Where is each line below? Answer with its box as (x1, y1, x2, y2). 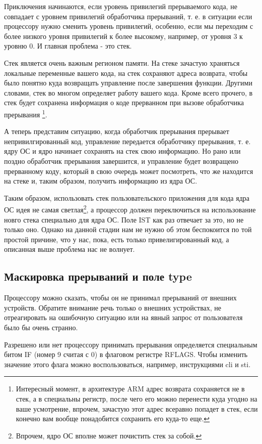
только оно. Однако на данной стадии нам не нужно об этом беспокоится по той (4, 224, 252, 235)
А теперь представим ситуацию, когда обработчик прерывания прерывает (4, 126, 229, 137)
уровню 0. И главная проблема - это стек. (4, 40, 132, 51)
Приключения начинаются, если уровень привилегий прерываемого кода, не (4, 1, 237, 11)
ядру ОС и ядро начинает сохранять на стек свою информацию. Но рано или (4, 146, 241, 156)
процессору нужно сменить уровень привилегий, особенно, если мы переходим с (4, 21, 253, 31)
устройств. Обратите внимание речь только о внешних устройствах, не (4, 302, 222, 313)
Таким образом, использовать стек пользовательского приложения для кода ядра (4, 192, 250, 203)
